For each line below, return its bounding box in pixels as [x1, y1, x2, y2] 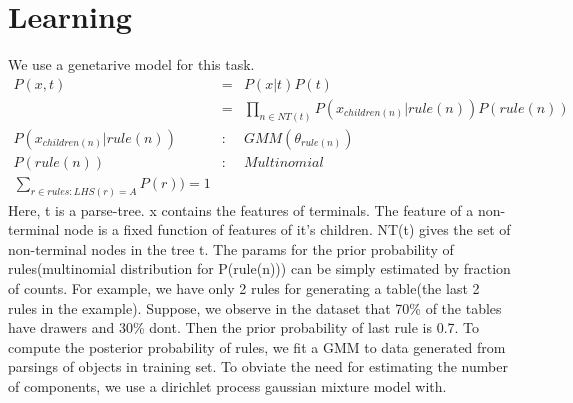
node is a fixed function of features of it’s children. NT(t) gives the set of [64, 219, 511, 240]
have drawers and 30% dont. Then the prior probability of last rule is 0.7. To [8, 317, 480, 338]
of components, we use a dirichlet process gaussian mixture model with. [8, 375, 447, 396]
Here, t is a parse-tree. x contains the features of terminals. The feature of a [8, 199, 474, 220]
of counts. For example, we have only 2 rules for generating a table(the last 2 [8, 277, 480, 298]
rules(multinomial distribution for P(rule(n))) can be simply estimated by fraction [8, 258, 511, 279]
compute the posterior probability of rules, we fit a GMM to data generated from [8, 336, 506, 357]
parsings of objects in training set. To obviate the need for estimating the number [8, 356, 508, 377]
